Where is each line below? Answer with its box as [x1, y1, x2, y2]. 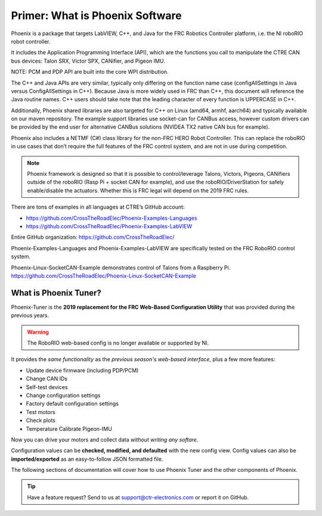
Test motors [26, 408, 56, 415]
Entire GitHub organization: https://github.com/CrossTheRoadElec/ [11, 234, 175, 241]
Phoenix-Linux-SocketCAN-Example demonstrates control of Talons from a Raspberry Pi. [11, 264, 231, 271]
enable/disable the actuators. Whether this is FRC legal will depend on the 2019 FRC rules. [27, 186, 249, 194]
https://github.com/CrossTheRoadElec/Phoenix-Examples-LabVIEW [26, 222, 193, 229]
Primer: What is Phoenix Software [11, 9, 182, 22]
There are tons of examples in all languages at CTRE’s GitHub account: [11, 203, 185, 211]
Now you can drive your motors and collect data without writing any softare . [11, 436, 199, 443]
